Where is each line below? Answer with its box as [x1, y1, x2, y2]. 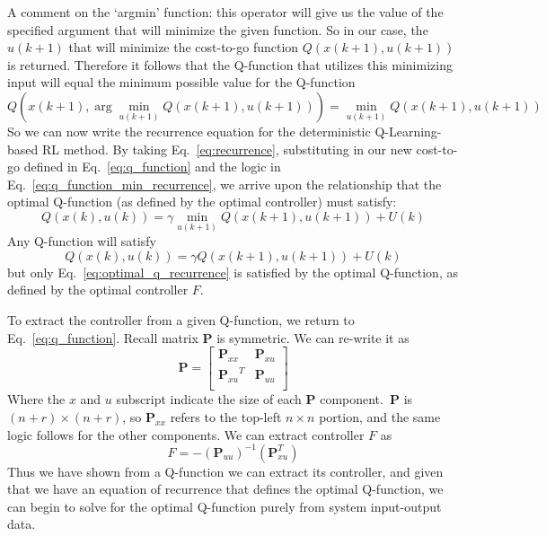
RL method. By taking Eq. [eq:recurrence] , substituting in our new [41, 139, 412, 158]
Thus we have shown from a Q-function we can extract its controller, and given [7, 461, 444, 480]
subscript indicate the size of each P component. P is [116, 390, 413, 409]
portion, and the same [319, 407, 441, 426]
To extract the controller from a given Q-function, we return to [7, 310, 355, 329]
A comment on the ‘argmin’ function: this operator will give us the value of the [7, 3, 444, 21]
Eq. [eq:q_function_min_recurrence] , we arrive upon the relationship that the [7, 174, 442, 193]
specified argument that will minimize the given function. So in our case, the [7, 20, 428, 39]
